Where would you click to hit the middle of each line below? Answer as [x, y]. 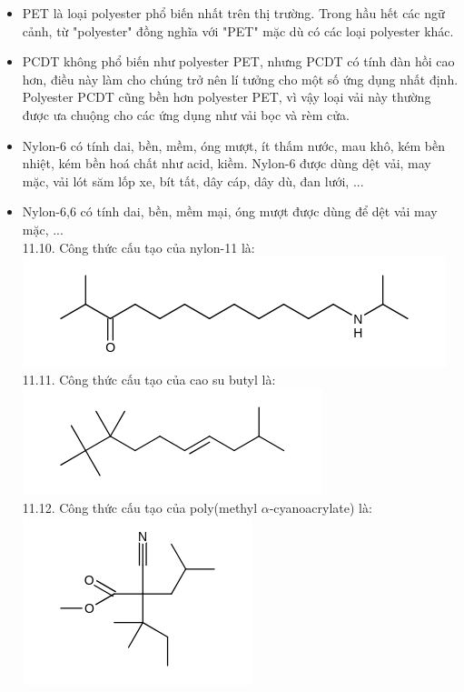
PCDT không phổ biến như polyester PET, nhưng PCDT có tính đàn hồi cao [238, 61]
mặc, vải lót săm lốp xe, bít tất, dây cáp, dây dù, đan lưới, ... [193, 181]
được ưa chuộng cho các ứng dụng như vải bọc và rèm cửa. [186, 114]
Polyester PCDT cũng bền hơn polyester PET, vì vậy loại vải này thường [227, 97]
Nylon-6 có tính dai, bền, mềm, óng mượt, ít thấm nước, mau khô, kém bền [233, 145]
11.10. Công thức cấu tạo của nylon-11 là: [138, 247]
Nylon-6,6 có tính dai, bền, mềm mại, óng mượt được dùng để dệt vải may [230, 211]
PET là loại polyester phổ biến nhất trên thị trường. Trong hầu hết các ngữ [233, 13]
